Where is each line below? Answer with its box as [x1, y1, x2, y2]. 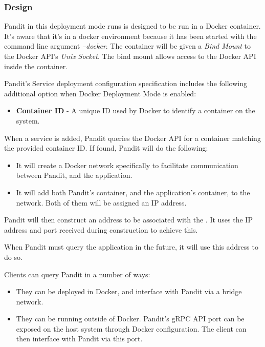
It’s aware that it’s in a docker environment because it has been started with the [4, 30, 257, 41]
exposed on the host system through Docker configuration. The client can [16, 323, 247, 334]
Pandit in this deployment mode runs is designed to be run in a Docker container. [4, 21, 261, 31]
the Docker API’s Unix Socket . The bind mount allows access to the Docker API [4, 51, 256, 61]
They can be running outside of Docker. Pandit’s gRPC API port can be [16, 313, 245, 324]
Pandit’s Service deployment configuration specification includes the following [4, 78, 247, 89]
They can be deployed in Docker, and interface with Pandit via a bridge [16, 286, 242, 297]
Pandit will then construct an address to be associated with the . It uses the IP [4, 214, 253, 225]
